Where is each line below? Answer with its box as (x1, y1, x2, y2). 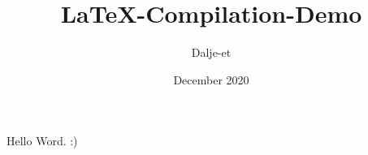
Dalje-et (191, 44, 232, 61)
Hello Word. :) (6, 132, 78, 149)
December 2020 (173, 71, 249, 88)
